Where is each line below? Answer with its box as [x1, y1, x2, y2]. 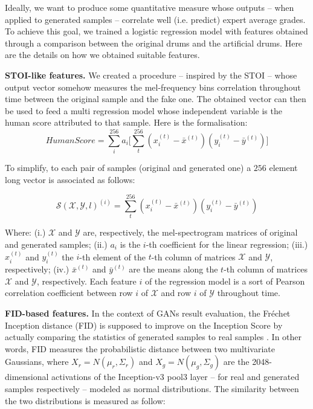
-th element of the [79, 250, 146, 263]
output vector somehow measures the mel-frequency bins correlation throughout [5, 80, 301, 93]
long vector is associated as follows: [5, 173, 135, 185]
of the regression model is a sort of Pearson [144, 274, 305, 287]
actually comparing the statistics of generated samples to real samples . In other [5, 330, 302, 343]
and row [161, 286, 192, 299]
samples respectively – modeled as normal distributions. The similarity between [5, 382, 299, 395]
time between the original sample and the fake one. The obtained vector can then [5, 92, 306, 105]
